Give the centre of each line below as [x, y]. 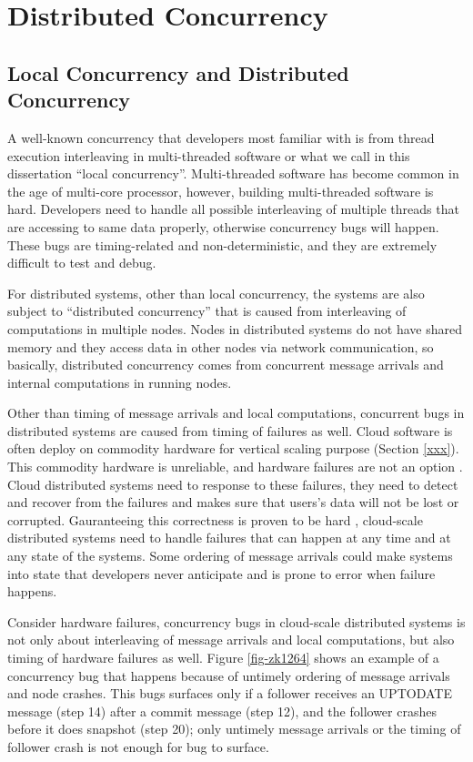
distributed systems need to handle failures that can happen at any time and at [229, 538]
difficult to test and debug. [82, 263]
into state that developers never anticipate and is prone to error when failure [221, 573]
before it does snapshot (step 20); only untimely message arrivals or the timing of [234, 729]
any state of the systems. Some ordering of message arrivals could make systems [230, 556]
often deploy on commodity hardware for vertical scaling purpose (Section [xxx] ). [233, 448]
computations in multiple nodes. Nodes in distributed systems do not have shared [235, 328]
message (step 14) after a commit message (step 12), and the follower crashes [222, 711]
